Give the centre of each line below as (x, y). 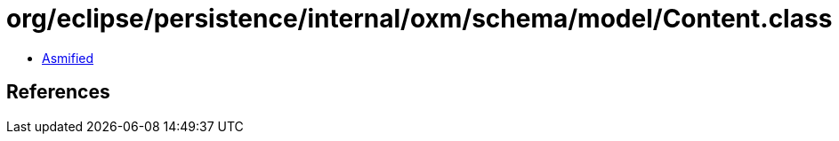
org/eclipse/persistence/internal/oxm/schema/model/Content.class (419, 19)
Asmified (68, 58)
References (58, 92)
